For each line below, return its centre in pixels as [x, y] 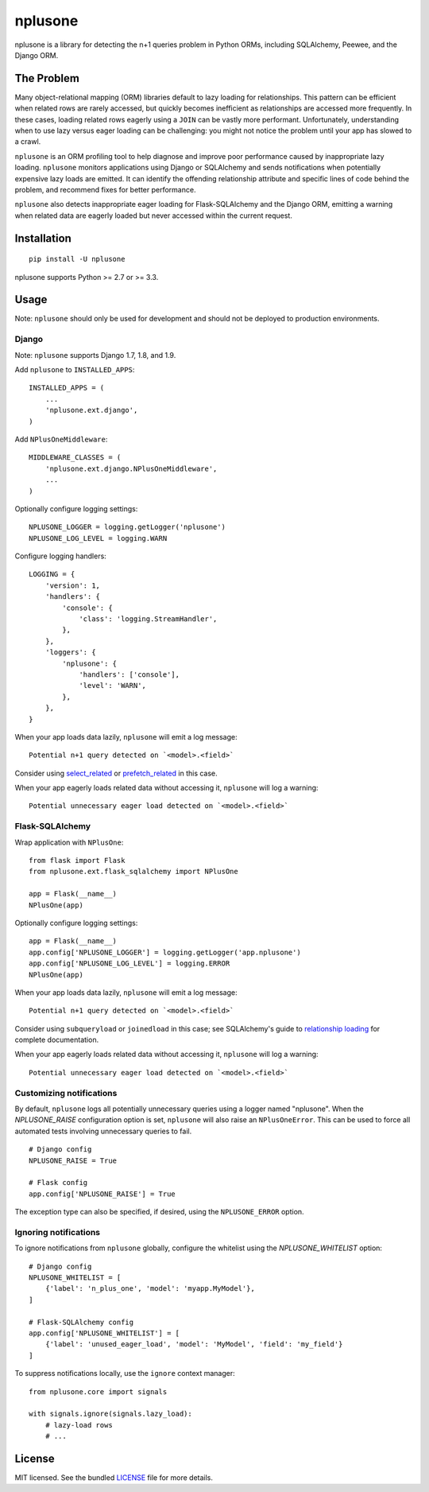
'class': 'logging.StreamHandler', [148, 619]
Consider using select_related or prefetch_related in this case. [116, 773]
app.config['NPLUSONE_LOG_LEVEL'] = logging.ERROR [129, 964]
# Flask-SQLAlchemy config [81, 1322]
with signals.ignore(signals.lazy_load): [110, 1414]
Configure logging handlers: [60, 556]
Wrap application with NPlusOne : [69, 842]
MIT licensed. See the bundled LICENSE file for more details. [114, 1478]
